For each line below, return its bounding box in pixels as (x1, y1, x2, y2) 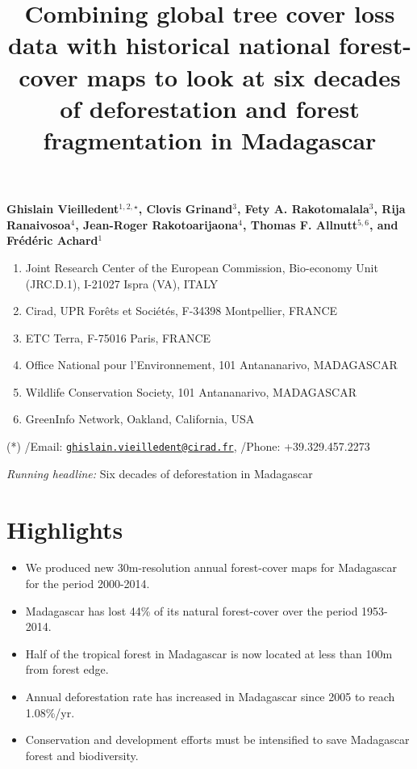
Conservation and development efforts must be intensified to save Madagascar (25, 731, 410, 748)
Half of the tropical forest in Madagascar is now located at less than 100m (25, 645, 393, 662)
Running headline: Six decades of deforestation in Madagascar (6, 464, 313, 481)
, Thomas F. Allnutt (242, 216, 357, 233)
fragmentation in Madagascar (43, 123, 377, 156)
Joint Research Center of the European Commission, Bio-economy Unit (25, 258, 378, 275)
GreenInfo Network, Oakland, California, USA (25, 410, 255, 427)
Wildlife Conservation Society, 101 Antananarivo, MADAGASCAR (25, 383, 357, 400)
